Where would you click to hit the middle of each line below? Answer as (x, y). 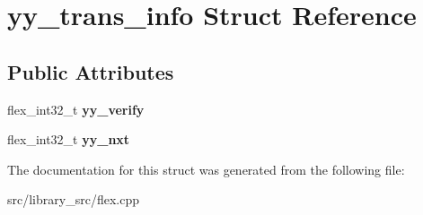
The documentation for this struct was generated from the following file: (206, 169)
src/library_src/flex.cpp (73, 199)
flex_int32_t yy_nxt (69, 139)
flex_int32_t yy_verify (76, 109)
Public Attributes (91, 71)
